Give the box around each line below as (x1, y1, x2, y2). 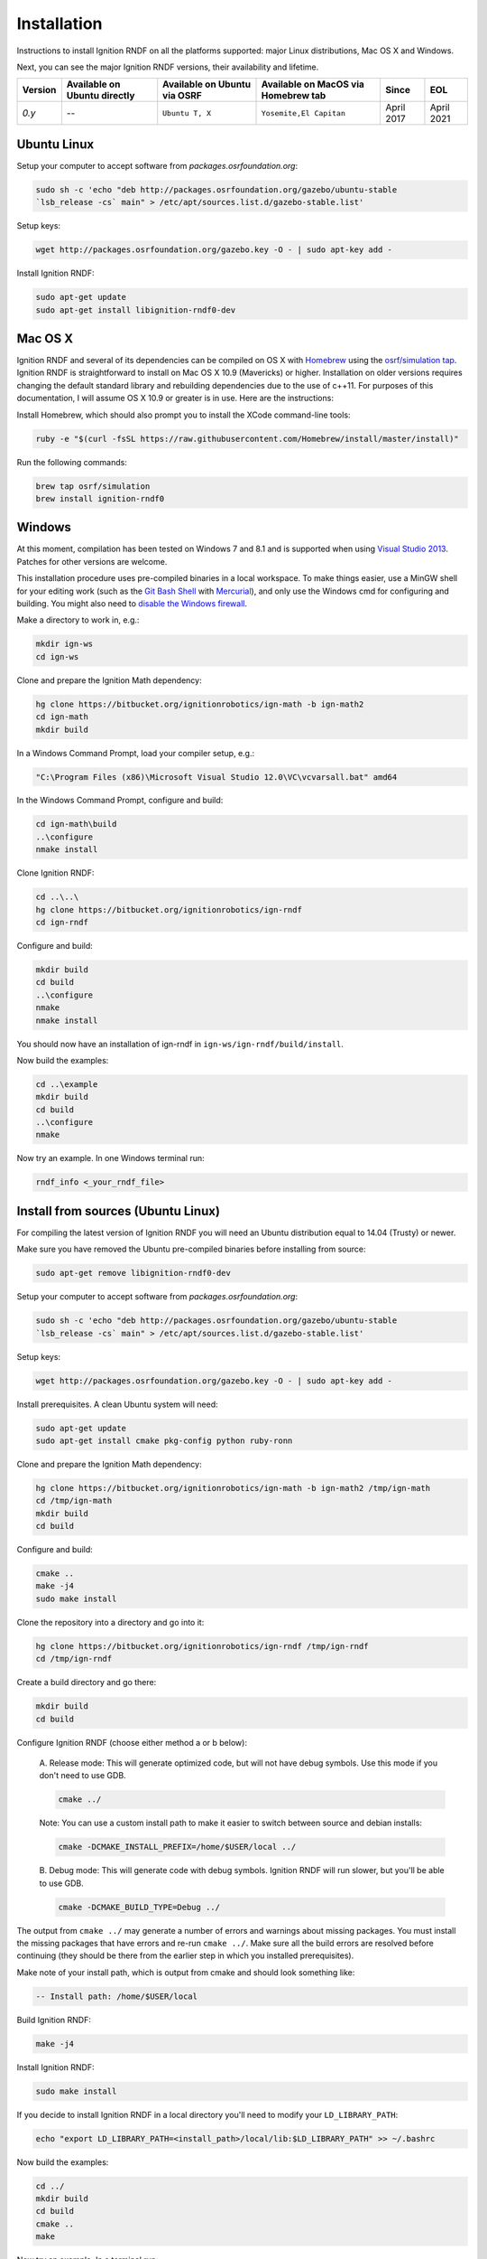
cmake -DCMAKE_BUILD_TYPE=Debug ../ (58, 1902, 221, 1912)
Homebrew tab (261, 89, 326, 102)
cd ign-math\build (35, 819, 117, 830)
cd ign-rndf (35, 917, 89, 927)
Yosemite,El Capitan (261, 108, 346, 117)
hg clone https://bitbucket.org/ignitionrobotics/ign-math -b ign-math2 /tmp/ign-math (35, 1483, 431, 1493)
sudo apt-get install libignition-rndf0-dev (35, 305, 236, 315)
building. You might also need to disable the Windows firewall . (16, 598, 248, 609)
